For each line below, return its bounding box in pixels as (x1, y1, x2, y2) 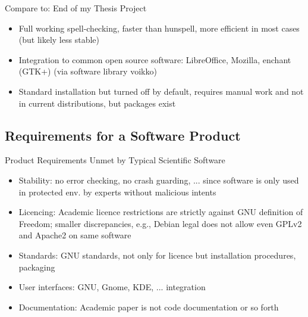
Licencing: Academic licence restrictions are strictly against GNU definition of (18, 206, 303, 218)
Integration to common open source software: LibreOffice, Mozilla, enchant (18, 53, 291, 66)
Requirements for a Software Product (5, 126, 241, 144)
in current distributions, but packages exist (18, 97, 176, 109)
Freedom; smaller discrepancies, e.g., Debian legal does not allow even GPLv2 (18, 217, 302, 229)
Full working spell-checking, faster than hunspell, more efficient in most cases (18, 21, 300, 34)
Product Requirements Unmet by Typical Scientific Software (5, 154, 225, 166)
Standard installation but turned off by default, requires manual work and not (18, 85, 304, 97)
